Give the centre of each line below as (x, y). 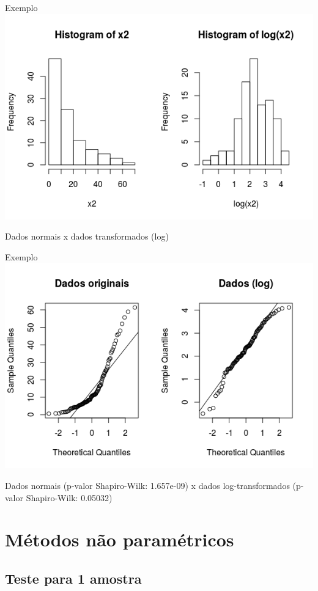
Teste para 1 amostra (73, 578)
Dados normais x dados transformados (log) (87, 236)
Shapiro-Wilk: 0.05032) (69, 497)
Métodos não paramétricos (120, 539)
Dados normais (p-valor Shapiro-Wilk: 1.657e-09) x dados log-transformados (147, 485)
